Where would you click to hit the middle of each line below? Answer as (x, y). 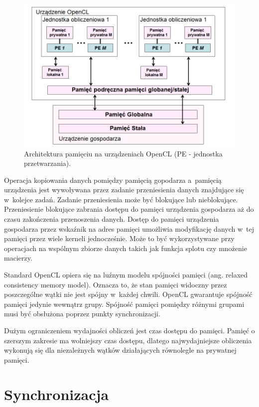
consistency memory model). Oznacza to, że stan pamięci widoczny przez (116, 284)
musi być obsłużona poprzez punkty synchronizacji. (82, 314)
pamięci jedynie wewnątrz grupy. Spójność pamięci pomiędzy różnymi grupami (124, 304)
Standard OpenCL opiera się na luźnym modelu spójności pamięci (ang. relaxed (126, 275)
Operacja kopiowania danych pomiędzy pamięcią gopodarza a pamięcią (113, 180)
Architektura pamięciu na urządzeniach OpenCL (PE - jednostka (123, 153)
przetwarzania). (48, 163)
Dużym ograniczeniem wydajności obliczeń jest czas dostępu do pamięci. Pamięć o (129, 331)
